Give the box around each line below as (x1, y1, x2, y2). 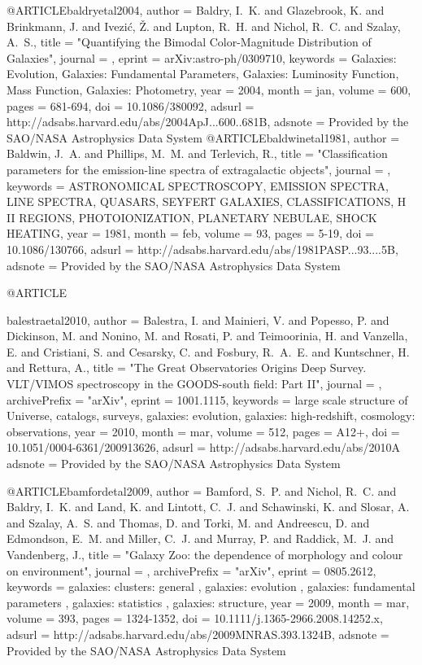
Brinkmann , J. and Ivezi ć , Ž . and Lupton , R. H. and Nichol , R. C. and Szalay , (7, 17, 401, 34)
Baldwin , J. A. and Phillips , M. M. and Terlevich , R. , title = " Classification (7, 145, 388, 162)
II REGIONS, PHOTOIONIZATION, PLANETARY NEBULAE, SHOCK (7, 208, 377, 225)
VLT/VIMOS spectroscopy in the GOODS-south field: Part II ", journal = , (7, 375, 382, 392)
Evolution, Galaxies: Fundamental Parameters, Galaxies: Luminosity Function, (7, 65, 399, 82)
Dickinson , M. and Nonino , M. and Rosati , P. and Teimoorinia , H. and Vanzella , (7, 327, 408, 344)
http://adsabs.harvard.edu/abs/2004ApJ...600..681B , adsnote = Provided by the (7, 113, 409, 130)
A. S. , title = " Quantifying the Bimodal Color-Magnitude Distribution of (7, 33, 372, 50)
